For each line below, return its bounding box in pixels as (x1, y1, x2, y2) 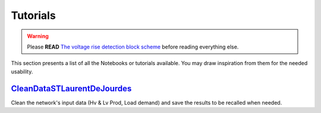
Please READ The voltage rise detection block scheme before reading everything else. (27, 43, 239, 50)
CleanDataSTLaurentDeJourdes (11, 83, 132, 93)
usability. (11, 68, 33, 75)
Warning (27, 33, 49, 40)
